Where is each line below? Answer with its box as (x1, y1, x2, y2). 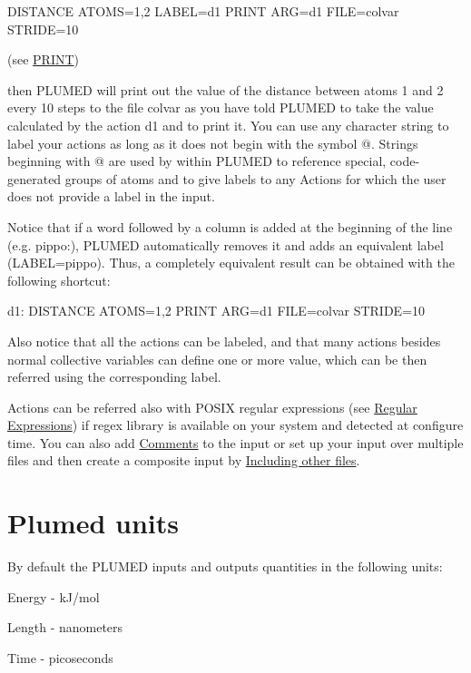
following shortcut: (7, 270, 111, 289)
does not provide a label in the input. (7, 187, 215, 206)
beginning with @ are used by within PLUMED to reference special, (7, 151, 387, 171)
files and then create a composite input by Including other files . (7, 451, 360, 470)
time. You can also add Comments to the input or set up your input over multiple (7, 433, 464, 452)
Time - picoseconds (7, 648, 113, 667)
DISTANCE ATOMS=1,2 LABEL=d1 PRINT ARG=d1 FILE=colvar (7, 2, 399, 20)
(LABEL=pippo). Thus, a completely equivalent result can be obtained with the (7, 253, 455, 272)
